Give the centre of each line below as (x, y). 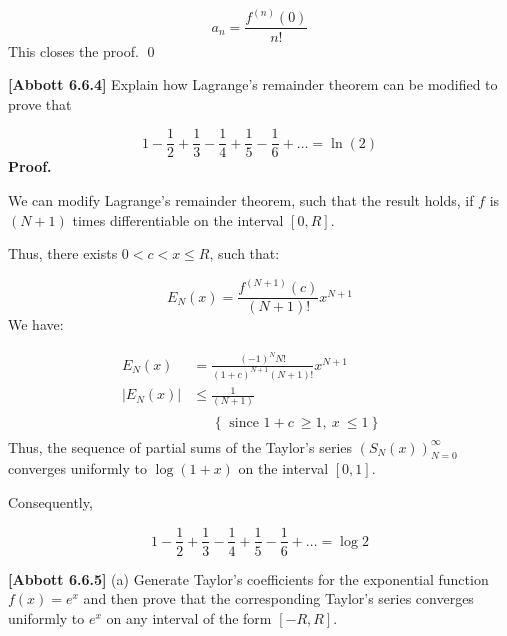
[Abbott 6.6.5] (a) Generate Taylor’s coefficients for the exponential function (248, 578)
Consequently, (50, 501)
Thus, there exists (63, 253)
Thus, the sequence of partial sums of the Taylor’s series (180, 446)
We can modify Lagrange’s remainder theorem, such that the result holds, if (241, 199)
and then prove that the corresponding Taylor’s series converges (278, 598)
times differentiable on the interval (178, 219)
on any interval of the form (189, 617)
